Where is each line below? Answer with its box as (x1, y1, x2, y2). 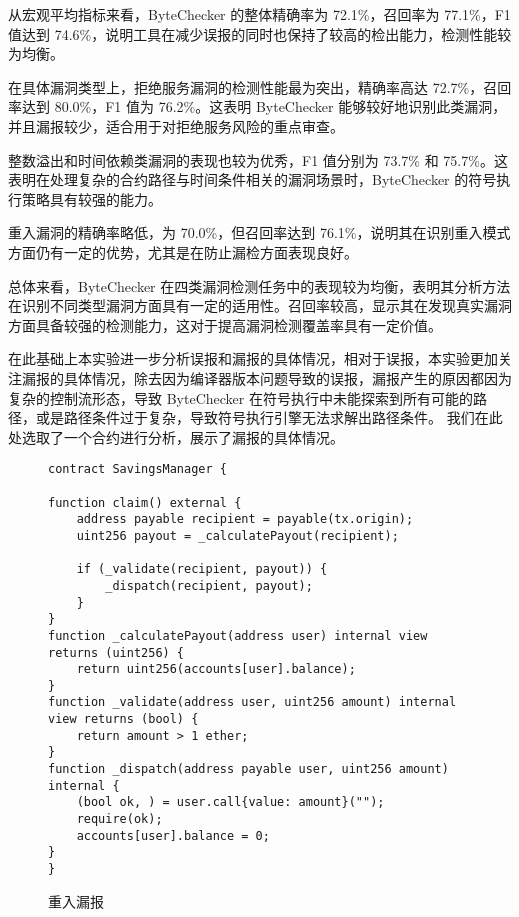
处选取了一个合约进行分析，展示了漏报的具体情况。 (8, 426, 344, 447)
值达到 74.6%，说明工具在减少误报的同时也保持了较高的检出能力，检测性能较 (8, 23, 512, 44)
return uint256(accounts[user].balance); (76, 662, 356, 677)
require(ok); (76, 812, 163, 827)
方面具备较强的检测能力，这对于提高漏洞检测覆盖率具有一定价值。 (8, 314, 442, 335)
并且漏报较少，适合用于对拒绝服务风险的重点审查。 (8, 115, 344, 136)
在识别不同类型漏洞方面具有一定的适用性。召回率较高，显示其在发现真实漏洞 (8, 295, 512, 316)
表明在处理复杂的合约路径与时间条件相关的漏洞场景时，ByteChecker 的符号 (8, 169, 497, 190)
